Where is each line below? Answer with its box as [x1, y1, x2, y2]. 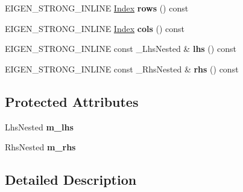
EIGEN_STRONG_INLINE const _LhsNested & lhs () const [5, 42, 236, 55]
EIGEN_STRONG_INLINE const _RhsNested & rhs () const [5, 62, 239, 75]
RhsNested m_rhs [5, 141, 76, 153]
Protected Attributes [5, 92, 139, 110]
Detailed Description [5, 170, 137, 189]
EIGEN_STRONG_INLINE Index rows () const [5, 2, 189, 14]
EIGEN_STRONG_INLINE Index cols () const [5, 22, 185, 34]
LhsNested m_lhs [5, 120, 74, 133]
